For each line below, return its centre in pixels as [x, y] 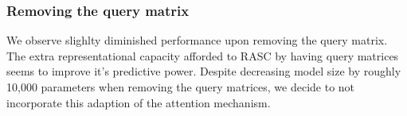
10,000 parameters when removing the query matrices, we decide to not [181, 87]
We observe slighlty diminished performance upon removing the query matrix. [197, 40]
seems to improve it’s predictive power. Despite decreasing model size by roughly [204, 71]
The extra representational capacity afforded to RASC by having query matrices [203, 55]
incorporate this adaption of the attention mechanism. [139, 102]
